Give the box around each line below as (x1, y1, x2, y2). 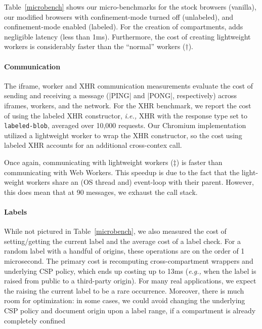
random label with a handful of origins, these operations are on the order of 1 (4, 245, 245, 256)
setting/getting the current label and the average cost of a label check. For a (4, 235, 241, 246)
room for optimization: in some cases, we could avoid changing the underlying (4, 295, 245, 306)
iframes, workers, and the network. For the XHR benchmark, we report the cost (4, 100, 251, 110)
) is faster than (176, 156, 223, 167)
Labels (4, 206, 27, 217)
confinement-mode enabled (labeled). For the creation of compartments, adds (4, 21, 243, 32)
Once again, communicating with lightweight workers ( (4, 156, 173, 167)
